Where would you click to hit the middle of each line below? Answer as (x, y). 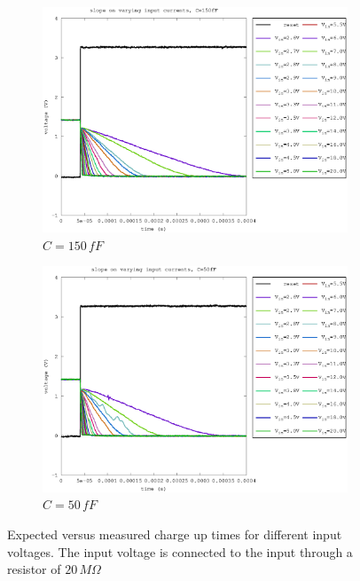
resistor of (34, 569)
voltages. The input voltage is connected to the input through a (180, 551)
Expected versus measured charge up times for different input (175, 534)
